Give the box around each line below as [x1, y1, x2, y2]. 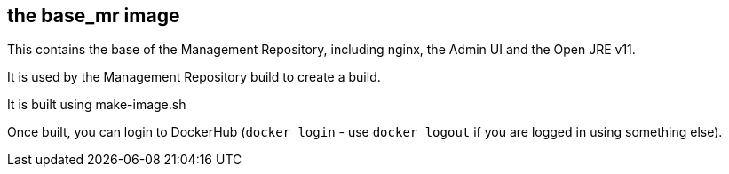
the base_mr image [7, 4, 180, 27]
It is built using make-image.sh [7, 97, 186, 113]
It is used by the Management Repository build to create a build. [7, 69, 381, 85]
